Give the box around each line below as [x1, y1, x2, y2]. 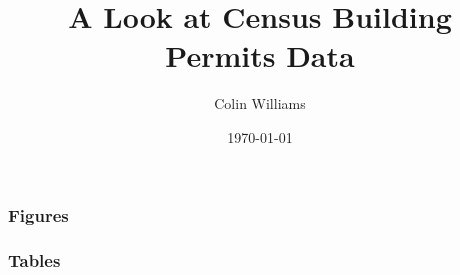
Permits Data [165, 35, 355, 76]
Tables [8, 248, 61, 273]
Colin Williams [214, 93, 306, 114]
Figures [8, 202, 69, 227]
